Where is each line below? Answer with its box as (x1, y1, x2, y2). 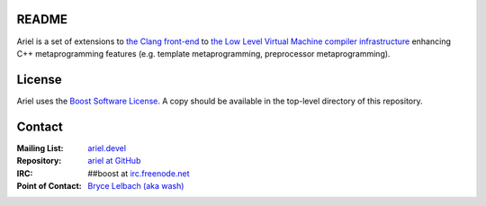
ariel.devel (87, 142, 126, 153)
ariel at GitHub (87, 156, 141, 166)
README (16, 12, 67, 27)
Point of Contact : (16, 180, 82, 191)
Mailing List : (16, 142, 64, 153)
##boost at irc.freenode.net (87, 167, 190, 179)
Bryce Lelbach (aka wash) (87, 180, 184, 191)
